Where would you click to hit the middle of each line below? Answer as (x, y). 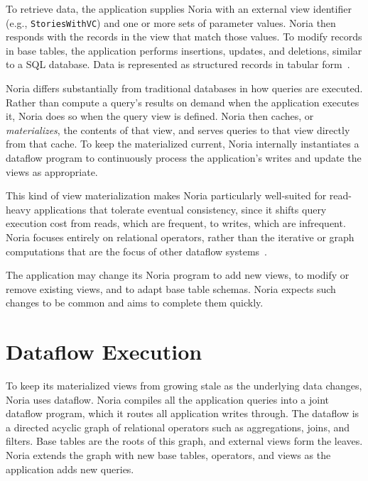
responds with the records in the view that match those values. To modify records (184, 37)
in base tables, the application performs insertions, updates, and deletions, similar (184, 50)
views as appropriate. (52, 171)
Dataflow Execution (104, 352)
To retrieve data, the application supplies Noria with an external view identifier (179, 9)
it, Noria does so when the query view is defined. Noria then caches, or (160, 116)
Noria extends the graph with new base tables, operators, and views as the (168, 455)
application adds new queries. (70, 469)
